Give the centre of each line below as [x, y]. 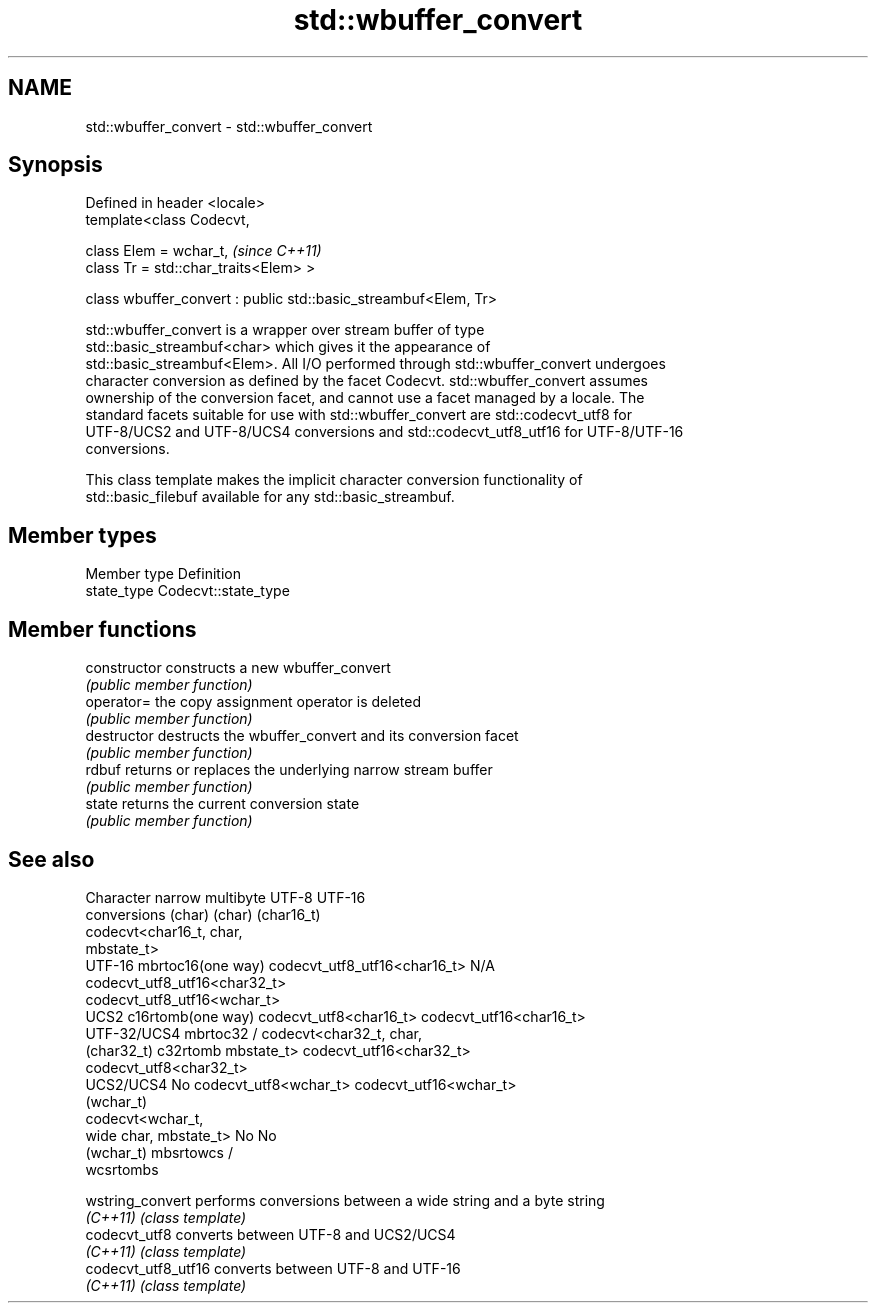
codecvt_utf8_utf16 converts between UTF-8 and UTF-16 [273, 1268]
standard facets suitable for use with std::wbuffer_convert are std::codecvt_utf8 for [359, 415]
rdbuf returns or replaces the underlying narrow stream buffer [289, 770]
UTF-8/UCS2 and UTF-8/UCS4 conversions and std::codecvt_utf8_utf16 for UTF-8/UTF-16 [384, 432]
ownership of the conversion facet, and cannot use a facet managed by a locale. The [365, 398]
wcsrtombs [122, 1169]
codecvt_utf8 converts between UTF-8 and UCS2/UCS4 [270, 1234]
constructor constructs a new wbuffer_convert [238, 668]
